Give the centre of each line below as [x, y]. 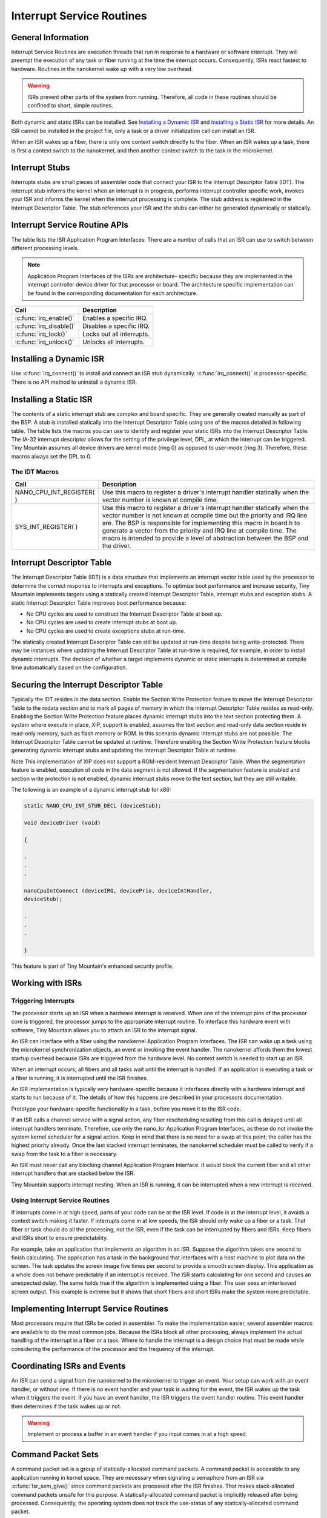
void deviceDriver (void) [62, 822]
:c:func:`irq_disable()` [45, 326]
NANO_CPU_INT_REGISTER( [55, 492]
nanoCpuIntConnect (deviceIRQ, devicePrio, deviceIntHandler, [118, 890]
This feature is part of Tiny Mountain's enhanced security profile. [92, 966]
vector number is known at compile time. [160, 500]
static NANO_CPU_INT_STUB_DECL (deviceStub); [93, 806]
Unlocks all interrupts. [114, 342]
